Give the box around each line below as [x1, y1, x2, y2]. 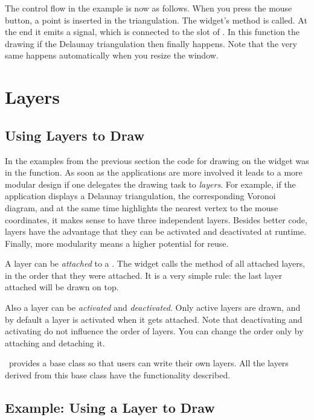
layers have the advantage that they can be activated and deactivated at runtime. [5, 225, 307, 238]
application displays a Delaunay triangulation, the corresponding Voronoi [5, 189, 276, 202]
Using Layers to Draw [5, 126, 145, 144]
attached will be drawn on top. [5, 281, 119, 293]
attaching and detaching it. [5, 336, 105, 349]
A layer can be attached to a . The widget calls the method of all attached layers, [5, 257, 306, 270]
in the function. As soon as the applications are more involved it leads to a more [5, 166, 303, 179]
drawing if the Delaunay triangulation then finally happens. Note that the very [5, 37, 297, 49]
